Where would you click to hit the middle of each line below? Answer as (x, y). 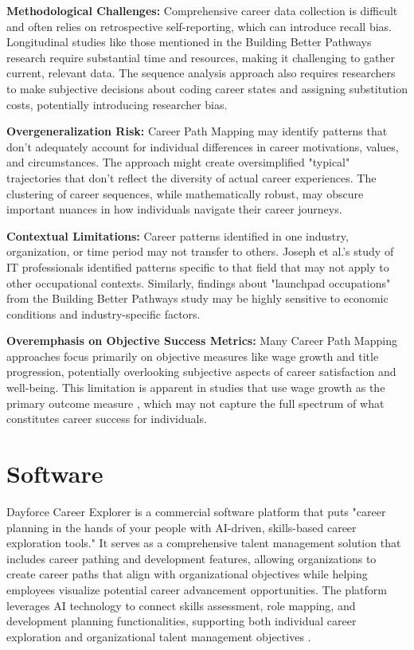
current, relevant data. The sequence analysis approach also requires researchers (201, 73)
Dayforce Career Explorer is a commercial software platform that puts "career (196, 511)
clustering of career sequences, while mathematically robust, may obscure (185, 193)
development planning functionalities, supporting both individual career (182, 621)
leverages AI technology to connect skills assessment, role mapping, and (181, 605)
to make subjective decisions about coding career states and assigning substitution (207, 88)
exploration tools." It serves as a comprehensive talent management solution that (204, 543)
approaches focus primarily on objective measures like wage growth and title (193, 356)
